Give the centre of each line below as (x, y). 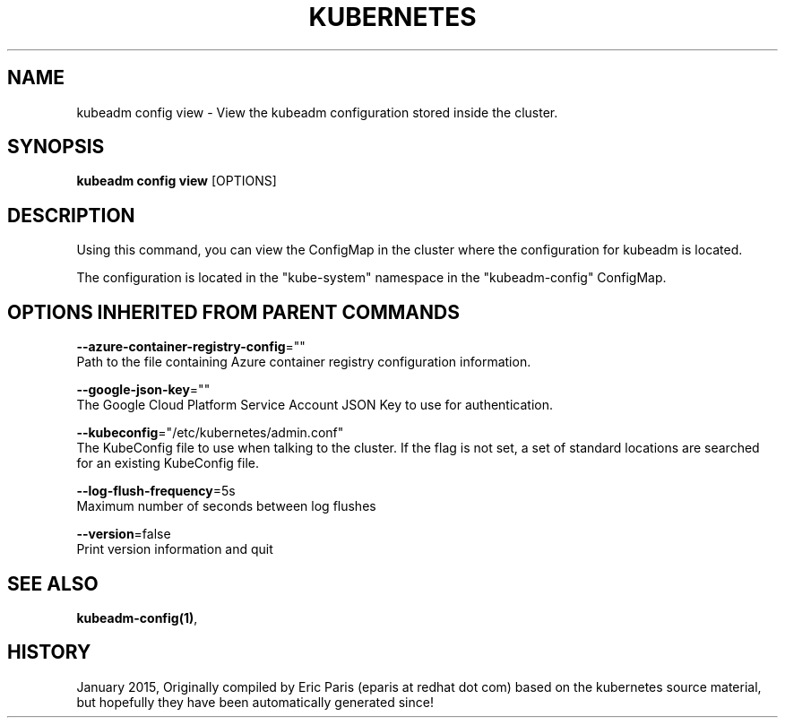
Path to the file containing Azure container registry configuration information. (304, 362)
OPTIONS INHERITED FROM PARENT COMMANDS (233, 312)
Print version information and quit (175, 549)
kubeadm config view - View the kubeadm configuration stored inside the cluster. (317, 112)
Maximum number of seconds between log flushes (226, 506)
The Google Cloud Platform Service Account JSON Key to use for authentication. (315, 405)
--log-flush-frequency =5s (156, 491)
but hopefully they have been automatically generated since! (255, 702)
